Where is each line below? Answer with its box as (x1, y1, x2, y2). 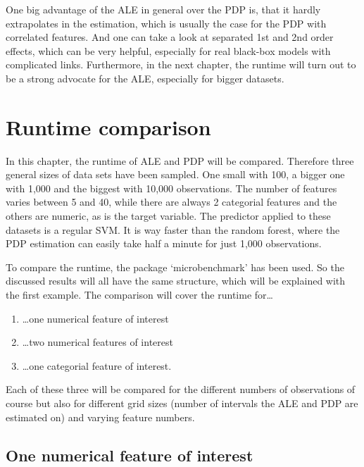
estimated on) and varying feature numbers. (6, 409, 195, 424)
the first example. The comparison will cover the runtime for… (6, 287, 273, 302)
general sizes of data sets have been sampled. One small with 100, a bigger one (6, 167, 345, 182)
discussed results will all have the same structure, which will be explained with (6, 273, 346, 288)
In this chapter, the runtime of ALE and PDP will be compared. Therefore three (6, 153, 354, 168)
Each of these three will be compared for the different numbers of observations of (6, 382, 356, 397)
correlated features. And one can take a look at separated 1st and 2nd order (6, 30, 334, 44)
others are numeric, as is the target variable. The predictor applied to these (6, 208, 331, 223)
